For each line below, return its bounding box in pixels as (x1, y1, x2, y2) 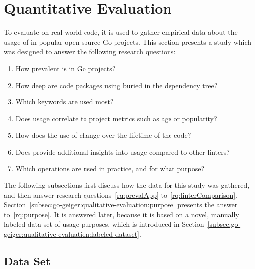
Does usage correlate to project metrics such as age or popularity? (15, 113, 217, 123)
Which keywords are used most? (15, 96, 114, 107)
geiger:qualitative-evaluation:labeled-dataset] (4, 229, 139, 239)
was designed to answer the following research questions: (4, 46, 176, 57)
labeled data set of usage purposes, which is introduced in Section (4, 219, 204, 229)
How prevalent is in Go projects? (15, 63, 116, 73)
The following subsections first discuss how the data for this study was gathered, (4, 180, 250, 190)
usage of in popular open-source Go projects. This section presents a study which (4, 36, 252, 47)
